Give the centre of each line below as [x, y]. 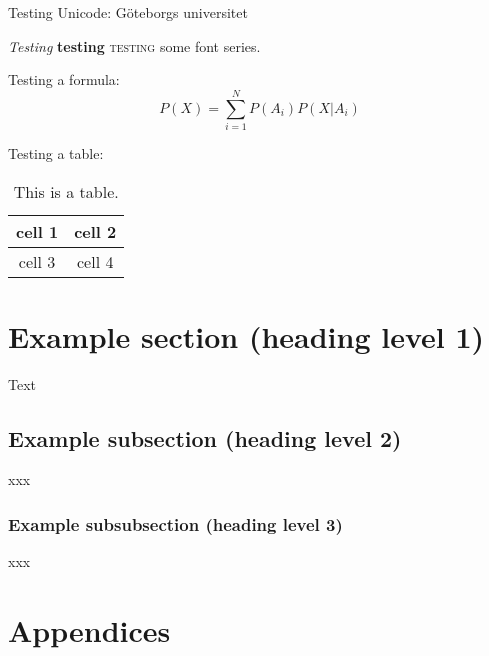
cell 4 [95, 261]
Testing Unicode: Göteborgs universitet [128, 12]
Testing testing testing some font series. [134, 45]
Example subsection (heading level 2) [205, 437]
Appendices [89, 630]
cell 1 [37, 231]
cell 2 [95, 231]
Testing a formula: [64, 79]
